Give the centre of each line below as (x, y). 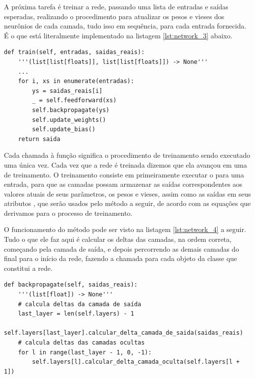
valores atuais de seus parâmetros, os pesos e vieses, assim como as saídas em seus (127, 193)
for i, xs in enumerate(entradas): (76, 81)
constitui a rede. (28, 268)
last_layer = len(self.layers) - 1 (76, 314)
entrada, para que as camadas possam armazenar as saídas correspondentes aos (123, 184)
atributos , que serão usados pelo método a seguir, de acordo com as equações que (127, 203)
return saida (39, 139)
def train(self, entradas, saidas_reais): (74, 52)
